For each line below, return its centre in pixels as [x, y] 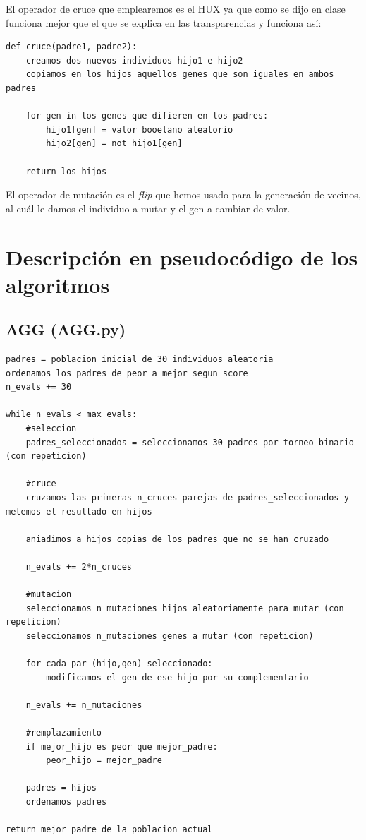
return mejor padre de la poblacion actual [109, 830]
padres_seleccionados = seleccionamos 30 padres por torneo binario [190, 442]
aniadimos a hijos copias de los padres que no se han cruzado [177, 539]
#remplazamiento [64, 733]
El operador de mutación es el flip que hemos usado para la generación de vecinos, [183, 194]
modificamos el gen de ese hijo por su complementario [177, 677]
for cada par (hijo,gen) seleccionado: [119, 664]
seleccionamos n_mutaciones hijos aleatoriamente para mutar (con [185, 608]
